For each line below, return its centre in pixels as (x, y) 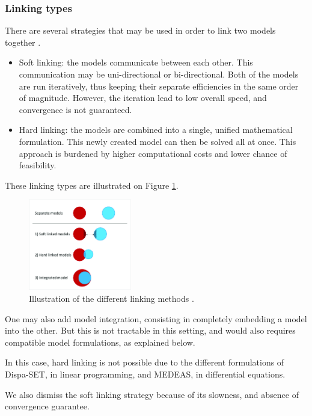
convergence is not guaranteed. (75, 109)
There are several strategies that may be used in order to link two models (140, 30)
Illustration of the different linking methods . (112, 298)
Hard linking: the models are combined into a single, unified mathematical (156, 130)
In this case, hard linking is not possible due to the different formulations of (145, 362)
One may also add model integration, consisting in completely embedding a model (156, 318)
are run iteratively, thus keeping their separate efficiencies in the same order (159, 86)
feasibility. (38, 165)
